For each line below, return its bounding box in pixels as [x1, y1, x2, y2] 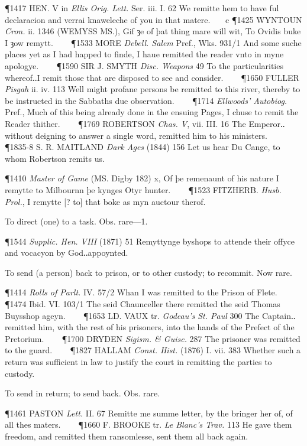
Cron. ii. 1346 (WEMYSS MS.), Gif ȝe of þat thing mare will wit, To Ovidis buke [5, 25, 301, 37]
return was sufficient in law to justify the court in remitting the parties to [5, 356, 272, 368]
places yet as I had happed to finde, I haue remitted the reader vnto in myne [5, 48, 284, 60]
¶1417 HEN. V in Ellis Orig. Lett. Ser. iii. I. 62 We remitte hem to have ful [5, 2, 279, 14]
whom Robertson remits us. [5, 152, 105, 164]
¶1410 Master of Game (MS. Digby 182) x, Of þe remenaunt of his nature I [5, 172, 279, 184]
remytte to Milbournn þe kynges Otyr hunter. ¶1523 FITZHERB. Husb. [5, 183, 282, 196]
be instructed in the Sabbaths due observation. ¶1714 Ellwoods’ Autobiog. [5, 94, 287, 106]
